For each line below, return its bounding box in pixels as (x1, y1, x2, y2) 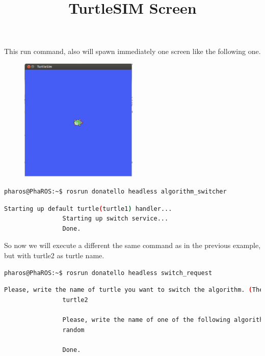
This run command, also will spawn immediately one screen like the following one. (4, 46, 261, 57)
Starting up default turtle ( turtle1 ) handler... (4, 205, 172, 212)
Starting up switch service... (62, 215, 169, 223)
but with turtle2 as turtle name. (4, 250, 104, 260)
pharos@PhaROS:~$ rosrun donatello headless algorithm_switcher (4, 188, 227, 196)
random (62, 326, 85, 334)
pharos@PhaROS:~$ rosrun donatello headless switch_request (4, 269, 213, 277)
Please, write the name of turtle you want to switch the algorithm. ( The (4, 286, 263, 294)
